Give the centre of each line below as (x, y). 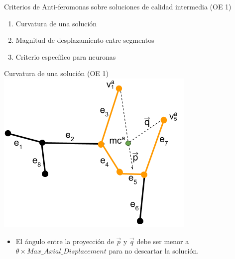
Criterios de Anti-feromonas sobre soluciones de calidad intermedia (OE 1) (118, 6)
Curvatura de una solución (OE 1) (56, 73)
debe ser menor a (163, 241)
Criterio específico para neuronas (66, 56)
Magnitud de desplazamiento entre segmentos (85, 40)
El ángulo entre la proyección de (65, 241)
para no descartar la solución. (154, 251)
